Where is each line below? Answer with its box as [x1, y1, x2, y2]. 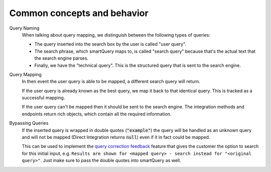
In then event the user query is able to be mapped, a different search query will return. [22, 78, 200, 85]
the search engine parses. [34, 55, 89, 61]
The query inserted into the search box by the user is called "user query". [34, 41, 187, 47]
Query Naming [9, 25, 40, 31]
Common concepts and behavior [9, 8, 149, 19]
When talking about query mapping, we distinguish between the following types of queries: [22, 32, 211, 38]
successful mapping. [22, 95, 65, 101]
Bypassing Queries [9, 120, 49, 126]
